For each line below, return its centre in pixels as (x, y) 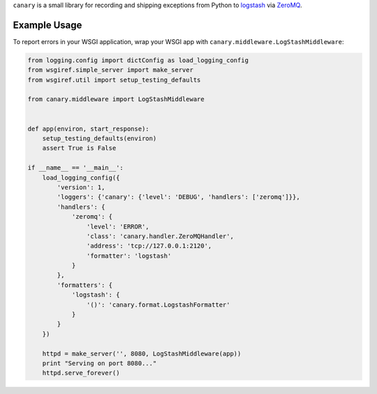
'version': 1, (81, 187)
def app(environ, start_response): (88, 129)
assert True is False (79, 148)
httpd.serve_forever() (81, 373)
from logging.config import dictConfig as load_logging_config (138, 60)
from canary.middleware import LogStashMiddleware (116, 99)
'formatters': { (85, 285)
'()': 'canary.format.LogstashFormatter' (158, 305)
